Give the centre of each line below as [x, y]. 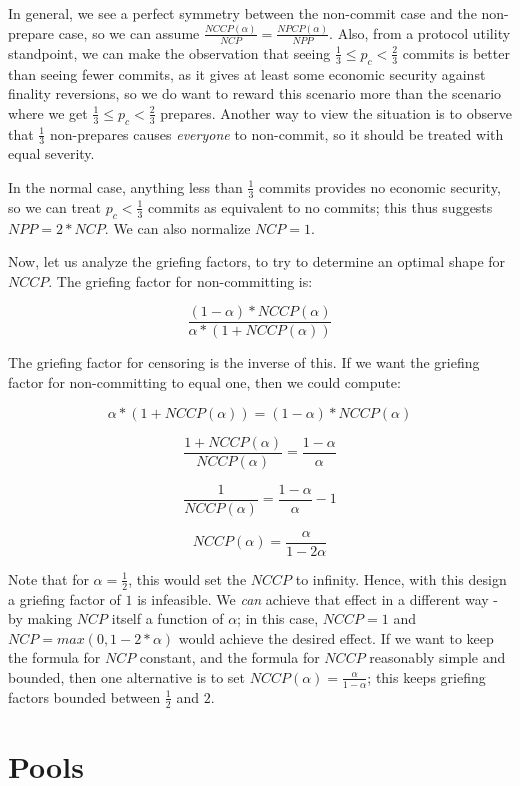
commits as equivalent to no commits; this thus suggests [320, 206]
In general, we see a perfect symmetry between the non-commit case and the [242, 13]
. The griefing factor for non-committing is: [180, 280]
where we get [48, 112]
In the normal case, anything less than [125, 186]
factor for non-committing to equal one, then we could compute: [204, 382]
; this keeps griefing [426, 676]
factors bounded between [84, 696]
